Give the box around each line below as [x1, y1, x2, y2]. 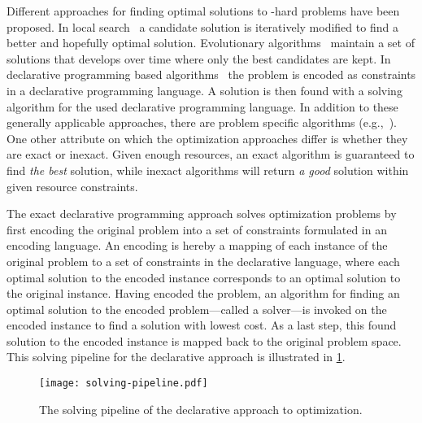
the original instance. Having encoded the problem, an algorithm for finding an [7, 285, 400, 302]
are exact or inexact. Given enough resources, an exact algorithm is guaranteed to [7, 146, 415, 163]
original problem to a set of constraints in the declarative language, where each [7, 252, 400, 269]
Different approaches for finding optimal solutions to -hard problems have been [7, 2, 400, 19]
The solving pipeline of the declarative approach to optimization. [39, 400, 363, 417]
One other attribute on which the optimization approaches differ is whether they [7, 129, 408, 146]
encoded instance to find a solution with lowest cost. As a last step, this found [7, 316, 397, 334]
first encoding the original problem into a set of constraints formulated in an [7, 220, 387, 238]
